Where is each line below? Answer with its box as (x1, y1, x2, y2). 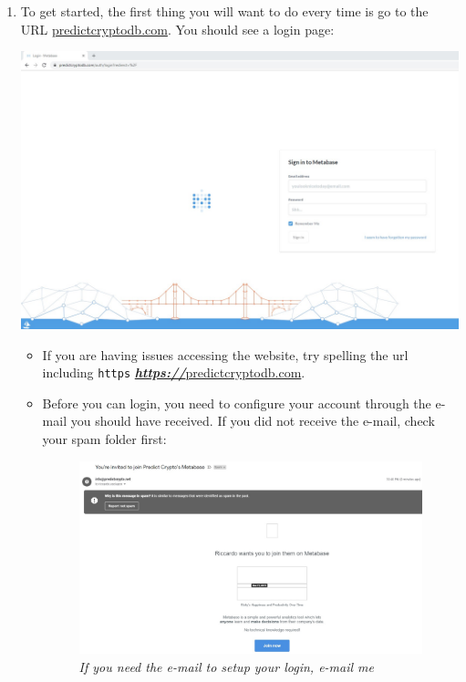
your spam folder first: (42, 429, 167, 449)
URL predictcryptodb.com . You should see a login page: (20, 19, 335, 38)
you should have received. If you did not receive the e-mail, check (70, 411, 435, 430)
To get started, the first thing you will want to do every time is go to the (20, 2, 429, 20)
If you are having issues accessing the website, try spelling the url (42, 345, 409, 364)
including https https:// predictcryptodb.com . (42, 363, 305, 382)
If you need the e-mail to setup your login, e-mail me (78, 656, 374, 676)
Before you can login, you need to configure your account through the (42, 393, 431, 412)
